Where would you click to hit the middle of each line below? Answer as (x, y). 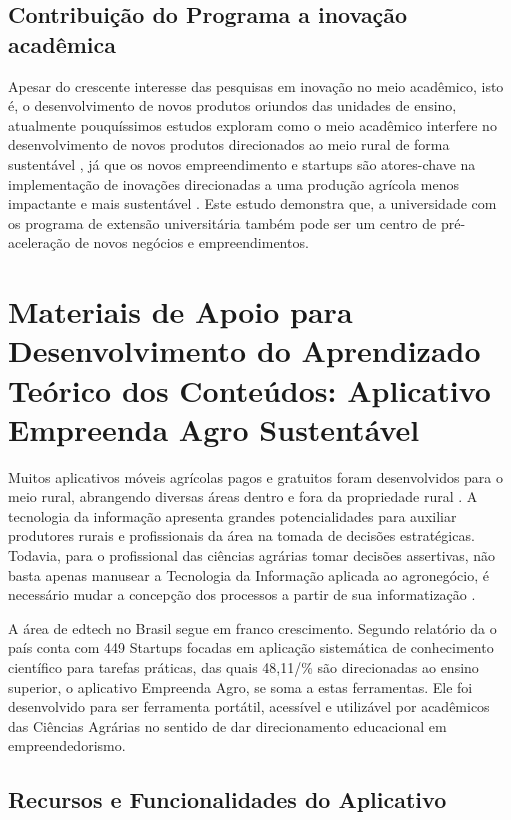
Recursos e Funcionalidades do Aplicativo (227, 799)
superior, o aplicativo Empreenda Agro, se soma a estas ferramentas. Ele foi (240, 686)
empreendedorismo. (67, 745)
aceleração (39, 242)
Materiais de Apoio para (180, 311)
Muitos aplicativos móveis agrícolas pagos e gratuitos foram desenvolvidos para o (256, 476)
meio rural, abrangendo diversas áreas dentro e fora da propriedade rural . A (243, 496)
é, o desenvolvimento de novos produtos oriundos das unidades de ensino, (232, 105)
